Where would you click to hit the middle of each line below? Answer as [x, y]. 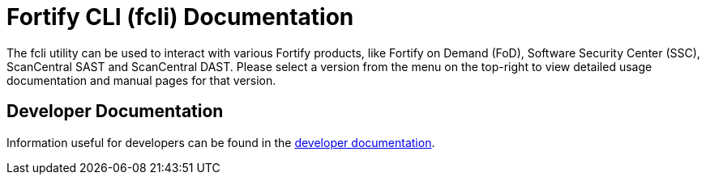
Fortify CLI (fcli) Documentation [180, 17]
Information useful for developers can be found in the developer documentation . [221, 142]
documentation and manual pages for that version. [141, 80]
